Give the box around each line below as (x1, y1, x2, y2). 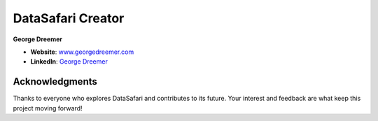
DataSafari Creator (13, 10, 125, 26)
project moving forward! (13, 104, 83, 112)
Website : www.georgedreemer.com (30, 48, 134, 56)
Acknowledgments (13, 76, 98, 87)
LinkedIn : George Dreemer (30, 57, 108, 66)
